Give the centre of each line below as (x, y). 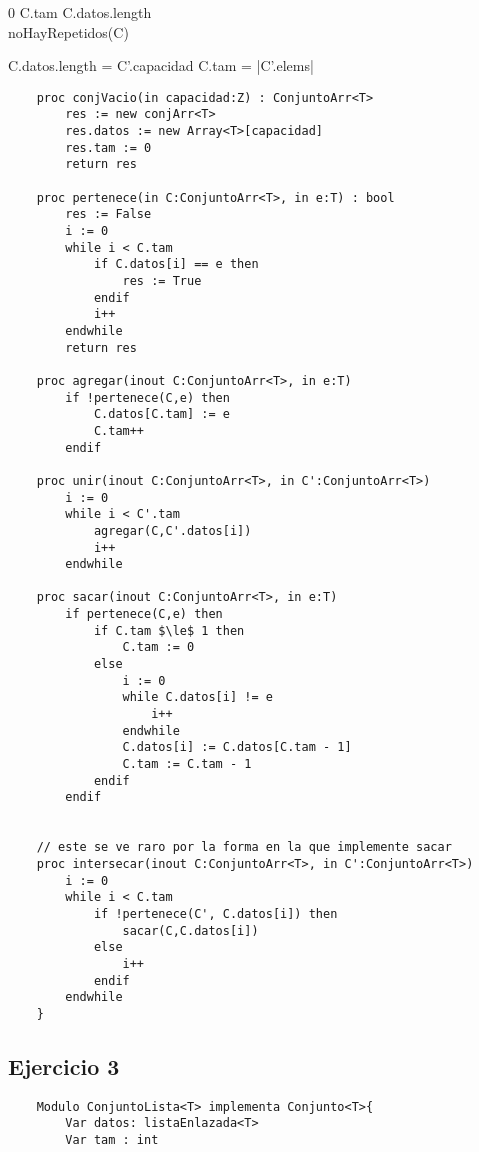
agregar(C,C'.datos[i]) (172, 530)
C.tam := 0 (158, 647)
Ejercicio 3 (64, 1065)
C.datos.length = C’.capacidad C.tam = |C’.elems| (161, 65)
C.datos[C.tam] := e (161, 414)
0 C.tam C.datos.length (80, 12)
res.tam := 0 (108, 147)
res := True (162, 281)
